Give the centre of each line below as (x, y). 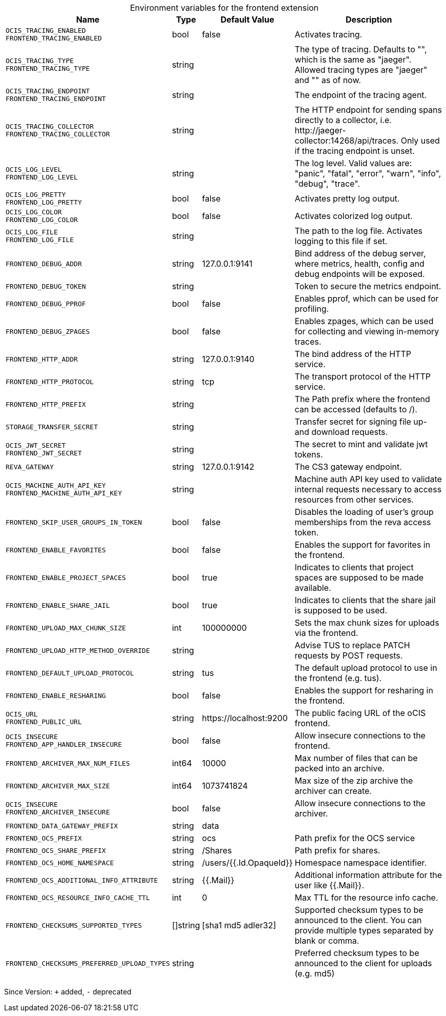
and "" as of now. (328, 80)
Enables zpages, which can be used (364, 321)
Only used (420, 141)
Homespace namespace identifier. (361, 863)
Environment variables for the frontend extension (224, 8)
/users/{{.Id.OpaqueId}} (247, 863)
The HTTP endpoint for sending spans (368, 110)
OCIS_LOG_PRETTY (36, 195)
